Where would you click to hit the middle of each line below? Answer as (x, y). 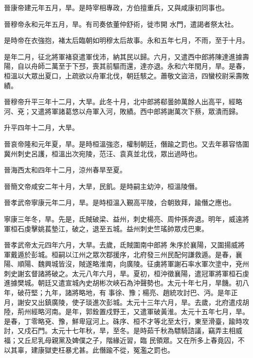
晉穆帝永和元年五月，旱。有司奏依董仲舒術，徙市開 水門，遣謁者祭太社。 (121, 24)
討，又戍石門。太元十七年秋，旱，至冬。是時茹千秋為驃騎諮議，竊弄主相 (120, 330)
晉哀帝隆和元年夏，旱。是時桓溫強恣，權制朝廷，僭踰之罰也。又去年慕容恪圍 (126, 143)
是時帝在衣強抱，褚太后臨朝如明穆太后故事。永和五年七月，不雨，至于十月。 (126, 40)
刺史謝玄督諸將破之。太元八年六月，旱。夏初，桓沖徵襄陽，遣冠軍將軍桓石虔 (126, 273)
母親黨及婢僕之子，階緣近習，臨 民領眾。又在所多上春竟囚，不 (145, 340)
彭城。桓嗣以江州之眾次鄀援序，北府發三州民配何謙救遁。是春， (133, 254)
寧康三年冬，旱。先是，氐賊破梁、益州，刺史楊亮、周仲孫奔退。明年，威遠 (123, 218)
